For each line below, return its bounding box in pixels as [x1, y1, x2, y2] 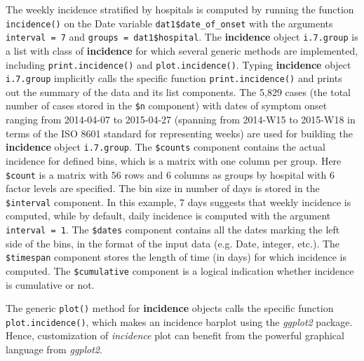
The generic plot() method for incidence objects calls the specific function [6, 301, 334, 315]
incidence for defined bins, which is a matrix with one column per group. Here [6, 153, 342, 168]
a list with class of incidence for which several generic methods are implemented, [6, 43, 358, 57]
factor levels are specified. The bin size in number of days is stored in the [6, 181, 320, 196]
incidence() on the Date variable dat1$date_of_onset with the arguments [6, 15, 333, 30]
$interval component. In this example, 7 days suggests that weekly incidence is [6, 194, 351, 209]
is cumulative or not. [6, 277, 95, 292]
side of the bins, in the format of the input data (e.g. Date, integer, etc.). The [6, 236, 340, 250]
